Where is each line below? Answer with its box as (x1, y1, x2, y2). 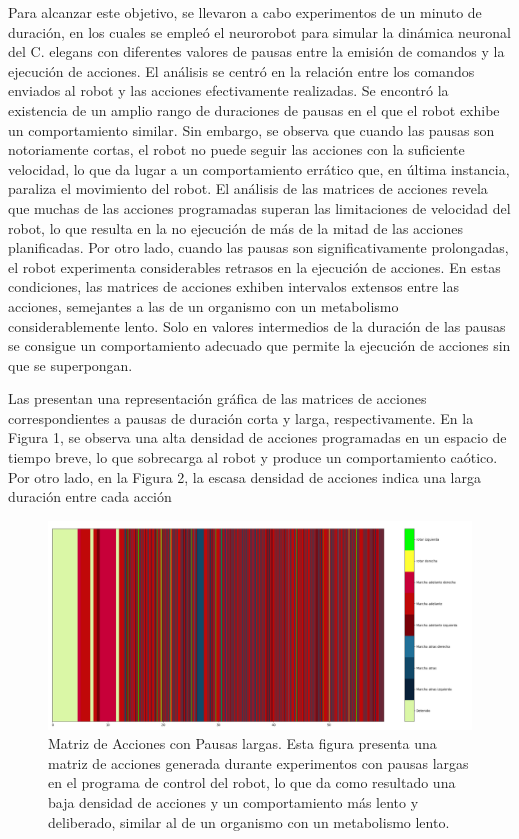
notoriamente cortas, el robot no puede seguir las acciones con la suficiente (8, 139, 465, 160)
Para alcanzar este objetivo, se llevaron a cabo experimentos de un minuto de (8, 2, 482, 22)
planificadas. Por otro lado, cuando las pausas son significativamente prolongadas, (8, 237, 509, 258)
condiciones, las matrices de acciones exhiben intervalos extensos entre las (8, 276, 459, 297)
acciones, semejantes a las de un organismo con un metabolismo (8, 295, 399, 316)
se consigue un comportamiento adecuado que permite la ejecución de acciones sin (8, 335, 511, 356)
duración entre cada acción (8, 486, 172, 507)
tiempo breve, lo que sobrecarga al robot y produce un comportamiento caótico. (8, 447, 498, 468)
